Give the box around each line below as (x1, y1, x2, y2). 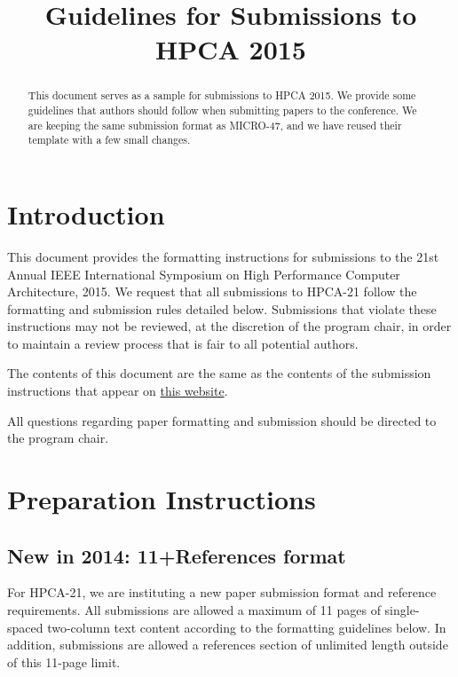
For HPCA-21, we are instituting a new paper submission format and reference (7, 583, 437, 602)
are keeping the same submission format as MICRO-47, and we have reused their (28, 117, 402, 132)
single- (384, 601, 420, 619)
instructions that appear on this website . (7, 382, 228, 400)
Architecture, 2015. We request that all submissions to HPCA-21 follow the (7, 282, 417, 301)
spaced (7, 618, 43, 636)
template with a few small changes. (28, 132, 191, 147)
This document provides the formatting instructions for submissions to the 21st (7, 247, 439, 265)
